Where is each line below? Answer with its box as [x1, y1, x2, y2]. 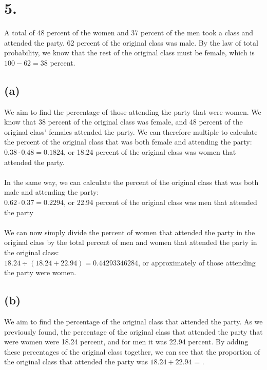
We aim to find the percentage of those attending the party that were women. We [4, 106, 261, 117]
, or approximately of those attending [138, 257, 256, 268]
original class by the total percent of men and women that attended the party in [4, 237, 257, 248]
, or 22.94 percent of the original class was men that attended [63, 197, 257, 208]
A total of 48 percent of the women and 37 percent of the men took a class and [4, 27, 254, 38]
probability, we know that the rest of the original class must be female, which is [4, 47, 255, 58]
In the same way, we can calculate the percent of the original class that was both [4, 176, 259, 187]
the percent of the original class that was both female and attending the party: [4, 136, 252, 147]
